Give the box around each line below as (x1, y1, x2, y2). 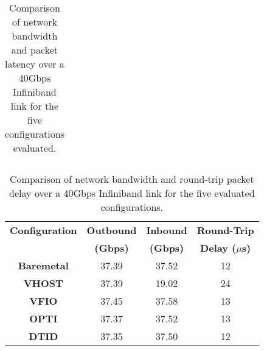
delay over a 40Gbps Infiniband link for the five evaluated (9, 186, 255, 200)
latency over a (5, 57, 64, 71)
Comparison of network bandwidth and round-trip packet (10, 172, 254, 186)
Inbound (146, 223, 187, 237)
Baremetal (18, 258, 69, 272)
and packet (11, 43, 58, 57)
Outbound (86, 223, 137, 237)
